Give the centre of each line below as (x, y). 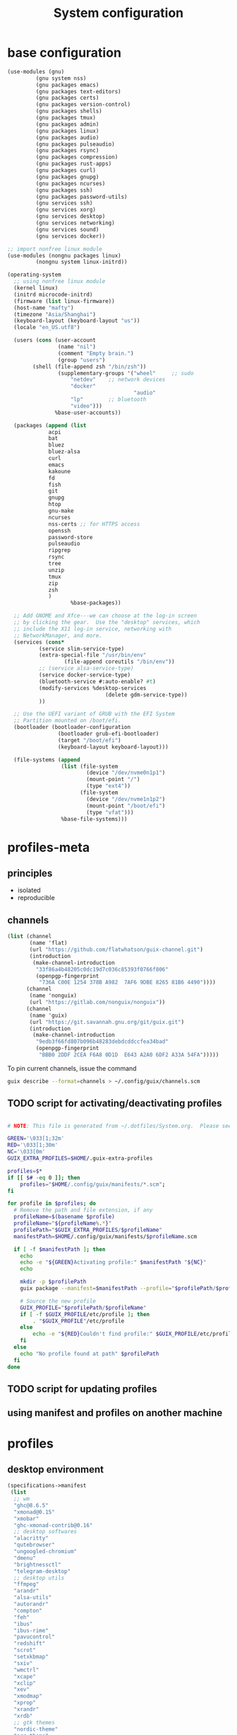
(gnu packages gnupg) (67, 177)
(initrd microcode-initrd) (53, 294)
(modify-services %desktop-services (92, 688)
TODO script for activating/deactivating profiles (115, 1103)
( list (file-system (90, 766)
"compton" (28, 1610)
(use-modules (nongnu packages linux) (64, 255)
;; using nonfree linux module (60, 282)
